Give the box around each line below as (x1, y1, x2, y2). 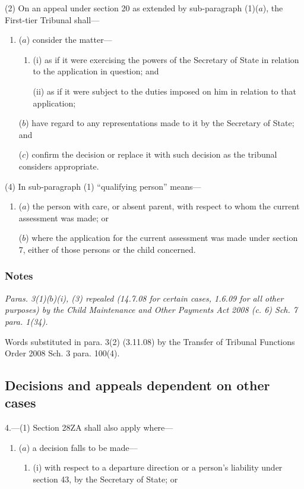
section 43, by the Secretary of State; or (33, 473, 178, 485)
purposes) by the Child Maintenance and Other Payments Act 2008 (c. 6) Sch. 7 (5, 303, 297, 316)
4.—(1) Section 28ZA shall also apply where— (5, 421, 173, 434)
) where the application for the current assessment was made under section (26, 231, 298, 244)
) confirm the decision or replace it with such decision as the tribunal (26, 148, 277, 161)
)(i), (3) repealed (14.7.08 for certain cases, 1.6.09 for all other (53, 291, 284, 304)
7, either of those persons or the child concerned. (18, 243, 196, 255)
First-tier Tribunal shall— (5, 13, 100, 26)
